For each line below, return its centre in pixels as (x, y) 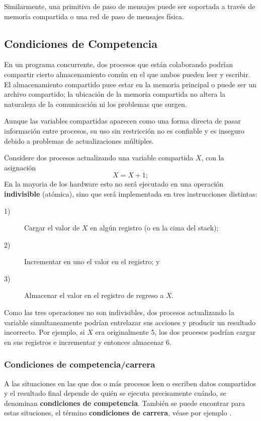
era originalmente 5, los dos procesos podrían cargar (176, 332)
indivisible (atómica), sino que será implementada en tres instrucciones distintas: (131, 193)
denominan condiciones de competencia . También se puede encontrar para (124, 403)
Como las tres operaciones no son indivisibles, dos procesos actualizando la (119, 312)
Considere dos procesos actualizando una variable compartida (99, 158)
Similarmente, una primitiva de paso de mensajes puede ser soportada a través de (130, 6)
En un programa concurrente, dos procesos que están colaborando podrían (119, 64)
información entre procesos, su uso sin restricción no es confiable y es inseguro (124, 130)
